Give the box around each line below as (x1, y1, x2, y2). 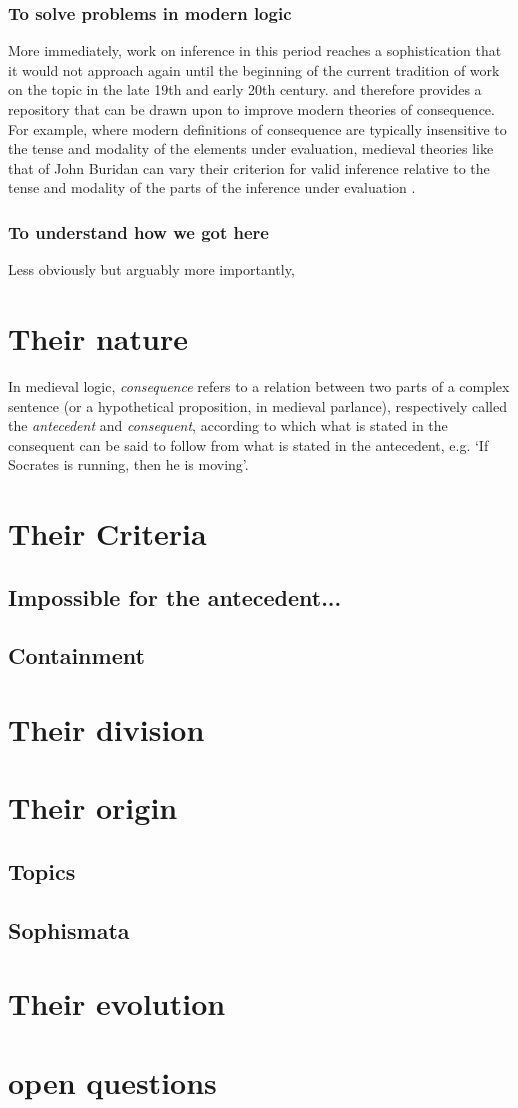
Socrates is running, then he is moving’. (8, 454, 249, 475)
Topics (8, 855, 76, 886)
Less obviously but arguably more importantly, (8, 259, 295, 280)
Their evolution (8, 983, 226, 1024)
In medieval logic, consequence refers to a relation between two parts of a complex (8, 375, 510, 396)
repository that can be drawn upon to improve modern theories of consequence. (8, 99, 495, 119)
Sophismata (8, 914, 130, 945)
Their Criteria (8, 513, 207, 554)
